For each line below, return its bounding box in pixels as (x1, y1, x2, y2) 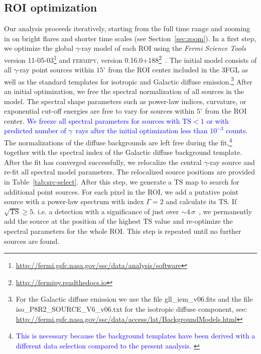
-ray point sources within (17, 64, 94, 75)
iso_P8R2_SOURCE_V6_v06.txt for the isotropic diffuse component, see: (16, 304, 247, 314)
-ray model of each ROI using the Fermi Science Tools (79, 43, 246, 53)
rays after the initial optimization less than (75, 125, 208, 136)
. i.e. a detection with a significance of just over (33, 206, 179, 216)
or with (206, 115, 229, 126)
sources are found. (4, 235, 60, 246)
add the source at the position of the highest (4, 216, 141, 226)
